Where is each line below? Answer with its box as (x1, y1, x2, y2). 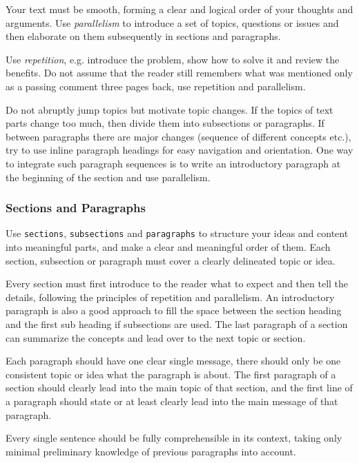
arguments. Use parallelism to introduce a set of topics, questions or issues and (6, 15, 339, 30)
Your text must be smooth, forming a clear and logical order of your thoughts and (6, 2, 353, 16)
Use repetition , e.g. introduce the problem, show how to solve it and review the (6, 52, 340, 66)
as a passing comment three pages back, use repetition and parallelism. (6, 79, 306, 93)
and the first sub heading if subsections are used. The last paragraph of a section (6, 316, 348, 331)
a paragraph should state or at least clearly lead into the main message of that (6, 393, 338, 408)
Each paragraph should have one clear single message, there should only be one (6, 353, 341, 368)
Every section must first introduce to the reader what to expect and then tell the (6, 276, 349, 291)
